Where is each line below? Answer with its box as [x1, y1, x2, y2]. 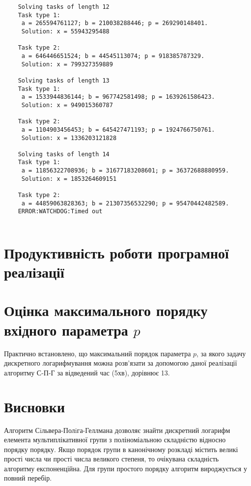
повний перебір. [4, 473, 52, 483]
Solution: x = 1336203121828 [21, 134, 117, 142]
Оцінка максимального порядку [4, 300, 208, 320]
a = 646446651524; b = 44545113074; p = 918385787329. [21, 52, 205, 59]
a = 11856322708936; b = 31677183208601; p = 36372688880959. [21, 167, 229, 174]
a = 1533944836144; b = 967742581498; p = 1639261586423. [21, 93, 215, 101]
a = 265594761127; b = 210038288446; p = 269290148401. [21, 20, 208, 27]
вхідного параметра [4, 319, 128, 340]
